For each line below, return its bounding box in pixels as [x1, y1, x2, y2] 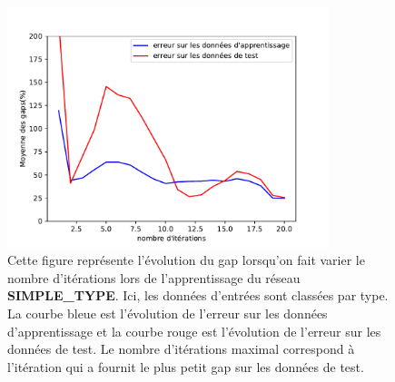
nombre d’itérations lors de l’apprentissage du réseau [7, 268, 301, 287]
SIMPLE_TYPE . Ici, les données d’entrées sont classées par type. [7, 286, 389, 305]
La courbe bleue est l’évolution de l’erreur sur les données [7, 303, 328, 322]
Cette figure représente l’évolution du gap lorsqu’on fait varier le [7, 250, 365, 269]
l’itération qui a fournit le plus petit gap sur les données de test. [7, 357, 364, 376]
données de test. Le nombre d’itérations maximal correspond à [7, 339, 355, 358]
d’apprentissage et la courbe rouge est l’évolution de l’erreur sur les [7, 321, 381, 340]
